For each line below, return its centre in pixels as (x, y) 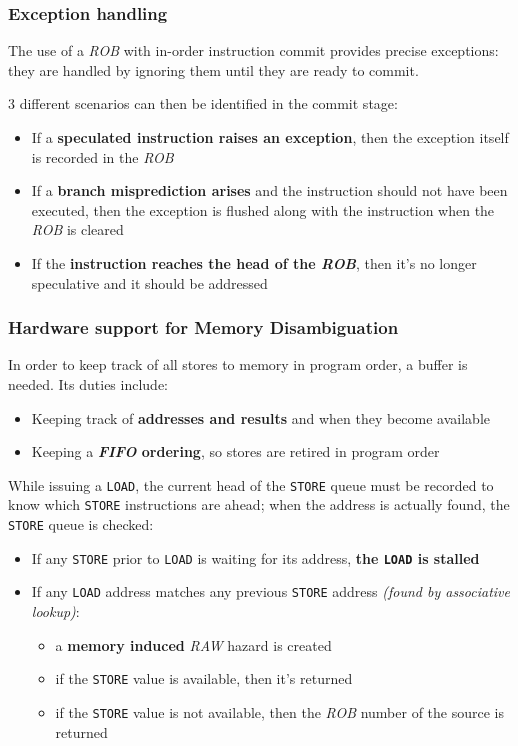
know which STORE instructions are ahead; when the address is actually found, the (259, 504)
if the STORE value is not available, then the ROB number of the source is (280, 711)
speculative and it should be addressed (149, 282)
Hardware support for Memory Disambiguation (203, 327)
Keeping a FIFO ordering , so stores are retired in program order (235, 451)
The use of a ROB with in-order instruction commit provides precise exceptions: (253, 50)
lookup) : (55, 611)
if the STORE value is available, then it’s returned (204, 678)
